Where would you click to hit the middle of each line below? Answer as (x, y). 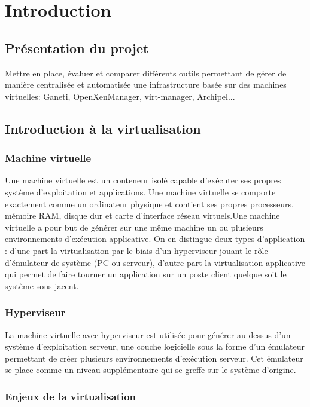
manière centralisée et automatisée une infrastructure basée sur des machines (146, 85)
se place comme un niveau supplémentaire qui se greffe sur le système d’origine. (151, 370)
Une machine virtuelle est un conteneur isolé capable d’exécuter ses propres (143, 180)
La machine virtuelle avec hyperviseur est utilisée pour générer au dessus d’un (148, 334)
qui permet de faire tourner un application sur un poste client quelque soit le (146, 274)
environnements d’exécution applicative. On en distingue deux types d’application (155, 239)
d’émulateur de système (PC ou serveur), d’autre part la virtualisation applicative (155, 262)
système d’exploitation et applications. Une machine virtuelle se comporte (140, 192)
